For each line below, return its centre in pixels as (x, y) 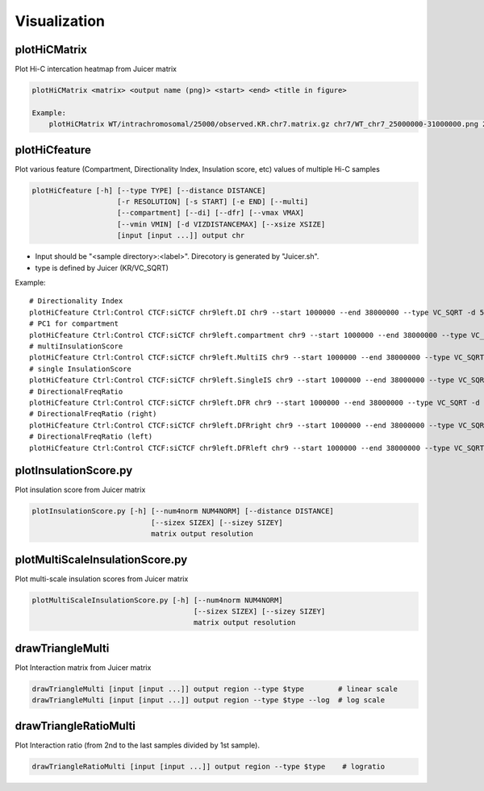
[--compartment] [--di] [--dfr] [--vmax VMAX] (211, 213)
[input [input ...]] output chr (181, 235)
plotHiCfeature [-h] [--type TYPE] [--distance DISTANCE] (149, 190)
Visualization (60, 21)
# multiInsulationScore (76, 346)
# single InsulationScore (81, 368)
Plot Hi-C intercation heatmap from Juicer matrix (96, 69)
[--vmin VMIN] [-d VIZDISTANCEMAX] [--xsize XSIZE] (221, 224)
